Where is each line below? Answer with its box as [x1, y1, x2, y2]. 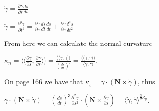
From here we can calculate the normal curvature [4, 38, 152, 48]
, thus [137, 76, 155, 87]
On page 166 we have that [4, 76, 83, 87]
